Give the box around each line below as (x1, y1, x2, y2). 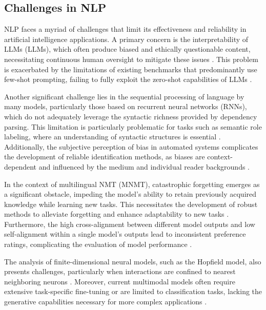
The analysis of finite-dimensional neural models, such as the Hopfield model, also (4, 256, 261, 266)
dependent (4, 161, 37, 172)
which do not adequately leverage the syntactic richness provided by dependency (4, 111, 257, 121)
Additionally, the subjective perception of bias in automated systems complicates (4, 141, 258, 152)
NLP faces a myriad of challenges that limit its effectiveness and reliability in (4, 24, 247, 34)
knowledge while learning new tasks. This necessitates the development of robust (4, 198, 258, 209)
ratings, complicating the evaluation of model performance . (4, 239, 192, 250)
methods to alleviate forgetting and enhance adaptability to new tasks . (4, 209, 229, 219)
